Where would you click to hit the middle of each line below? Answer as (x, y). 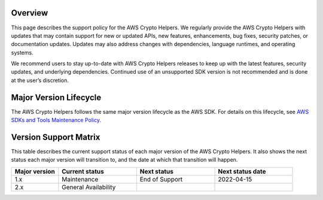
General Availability (89, 187)
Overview (30, 13)
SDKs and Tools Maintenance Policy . (56, 120)
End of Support (161, 179)
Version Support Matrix (56, 137)
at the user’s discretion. (40, 80)
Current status (83, 171)
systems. (22, 52)
